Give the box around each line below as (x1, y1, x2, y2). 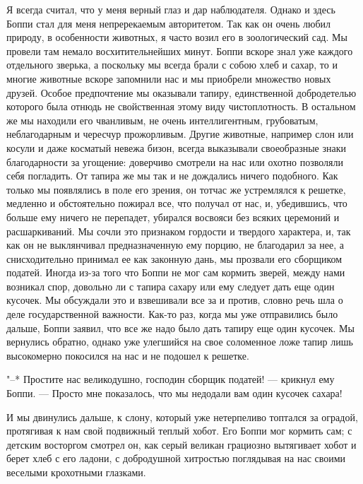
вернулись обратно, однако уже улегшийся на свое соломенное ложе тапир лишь (6, 334, 353, 349)
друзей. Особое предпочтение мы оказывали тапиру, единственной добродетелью (6, 85, 357, 100)
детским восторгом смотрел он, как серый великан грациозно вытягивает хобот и (6, 437, 357, 451)
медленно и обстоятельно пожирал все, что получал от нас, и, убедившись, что (6, 196, 347, 211)
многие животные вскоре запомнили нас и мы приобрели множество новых (6, 71, 331, 85)
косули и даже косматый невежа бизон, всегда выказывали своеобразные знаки (6, 140, 347, 155)
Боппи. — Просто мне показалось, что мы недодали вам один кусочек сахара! (6, 386, 343, 401)
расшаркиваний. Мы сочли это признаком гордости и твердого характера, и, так (6, 223, 351, 238)
